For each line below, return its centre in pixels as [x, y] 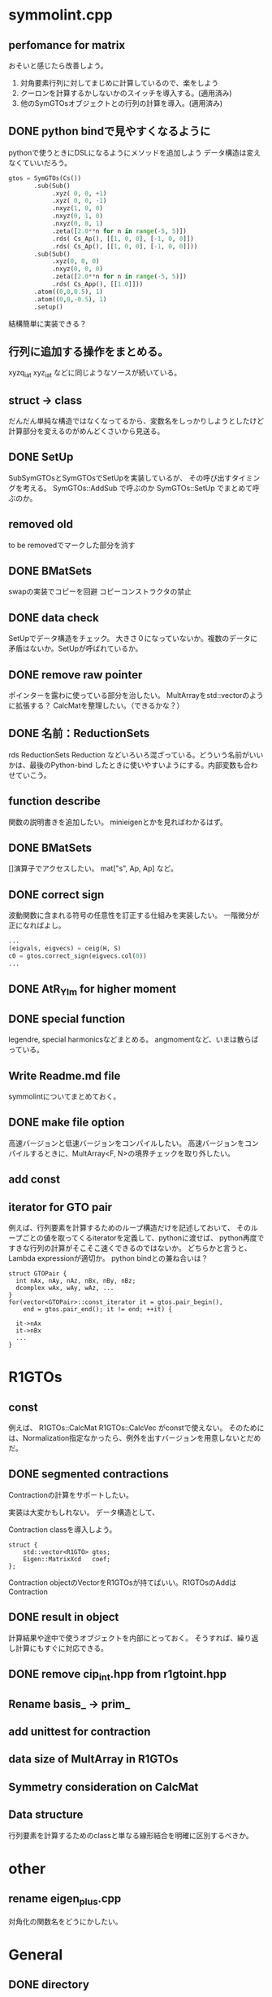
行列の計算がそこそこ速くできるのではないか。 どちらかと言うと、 [140, 1249]
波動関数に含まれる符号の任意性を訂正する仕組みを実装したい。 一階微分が [134, 915]
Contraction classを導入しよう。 [63, 1530]
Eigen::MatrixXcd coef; [67, 1559]
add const [35, 1180]
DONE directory [49, 1985]
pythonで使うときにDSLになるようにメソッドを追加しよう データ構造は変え [135, 152]
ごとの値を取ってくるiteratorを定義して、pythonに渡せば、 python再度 [140, 1238]
